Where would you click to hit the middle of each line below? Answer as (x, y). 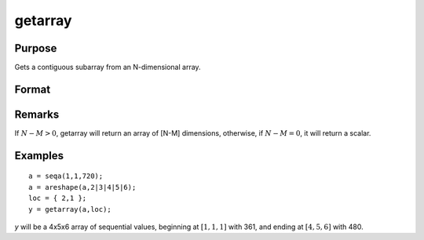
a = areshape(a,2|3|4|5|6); (82, 187)
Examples (39, 156)
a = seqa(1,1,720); (66, 176)
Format (33, 89)
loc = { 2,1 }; (58, 198)
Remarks (37, 114)
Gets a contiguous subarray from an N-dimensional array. (108, 67)
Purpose (36, 48)
